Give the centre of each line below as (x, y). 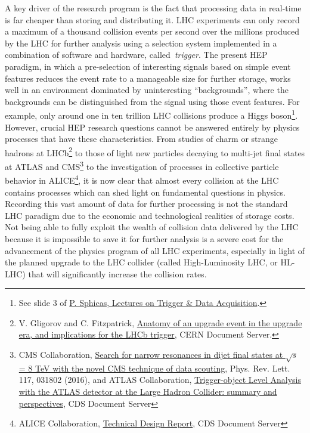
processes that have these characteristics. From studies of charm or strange (142, 139)
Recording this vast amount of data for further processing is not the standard (146, 204)
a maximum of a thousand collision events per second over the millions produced (152, 31)
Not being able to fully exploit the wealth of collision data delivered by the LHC (152, 227)
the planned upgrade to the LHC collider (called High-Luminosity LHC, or (141, 262)
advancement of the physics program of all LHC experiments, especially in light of (155, 250)
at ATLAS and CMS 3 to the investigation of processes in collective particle (142, 166)
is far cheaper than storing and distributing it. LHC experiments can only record (152, 19)
